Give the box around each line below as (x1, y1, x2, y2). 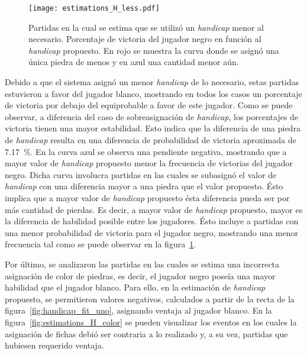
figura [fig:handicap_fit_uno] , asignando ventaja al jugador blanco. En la (5, 304, 272, 317)
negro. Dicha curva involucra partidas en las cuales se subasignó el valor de (5, 168, 277, 180)
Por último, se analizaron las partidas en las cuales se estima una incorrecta (5, 257, 280, 270)
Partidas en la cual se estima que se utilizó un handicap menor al (28, 21, 264, 33)
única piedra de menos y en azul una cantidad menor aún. (28, 56, 239, 68)
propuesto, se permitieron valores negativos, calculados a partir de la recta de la (5, 292, 295, 305)
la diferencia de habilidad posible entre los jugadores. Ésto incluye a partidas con (5, 215, 299, 227)
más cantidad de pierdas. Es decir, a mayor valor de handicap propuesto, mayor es (5, 203, 303, 215)
